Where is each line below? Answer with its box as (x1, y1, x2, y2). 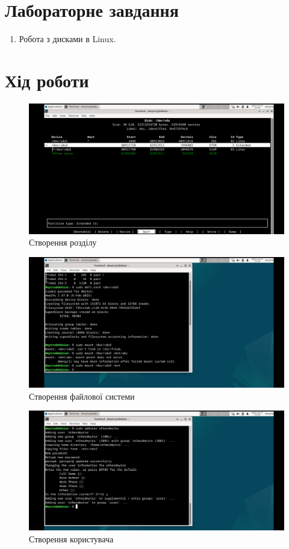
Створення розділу (29, 236, 97, 249)
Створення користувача (29, 532, 114, 545)
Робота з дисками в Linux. (19, 33, 116, 45)
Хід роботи (5, 67, 89, 92)
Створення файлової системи (29, 389, 135, 402)
